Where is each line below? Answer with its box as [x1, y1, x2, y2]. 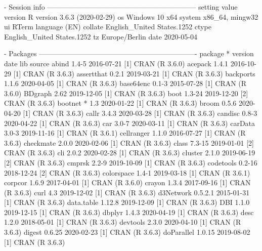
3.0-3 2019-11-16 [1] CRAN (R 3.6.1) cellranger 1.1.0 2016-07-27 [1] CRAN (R [4, 128, 246, 138]
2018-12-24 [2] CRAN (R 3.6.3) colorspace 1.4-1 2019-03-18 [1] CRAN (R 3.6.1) [4, 167, 250, 178]
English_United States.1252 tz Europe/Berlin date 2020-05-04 [4, 31, 197, 41]
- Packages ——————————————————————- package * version [4, 48, 254, 59]
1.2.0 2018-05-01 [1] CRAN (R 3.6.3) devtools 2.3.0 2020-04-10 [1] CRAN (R [4, 217, 241, 227]
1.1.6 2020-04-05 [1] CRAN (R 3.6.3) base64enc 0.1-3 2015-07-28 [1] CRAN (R [4, 78, 247, 89]
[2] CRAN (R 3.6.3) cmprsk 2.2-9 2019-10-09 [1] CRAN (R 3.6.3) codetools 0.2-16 [4, 157, 257, 168]
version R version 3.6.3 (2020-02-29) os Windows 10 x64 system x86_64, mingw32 [4, 11, 258, 22]
